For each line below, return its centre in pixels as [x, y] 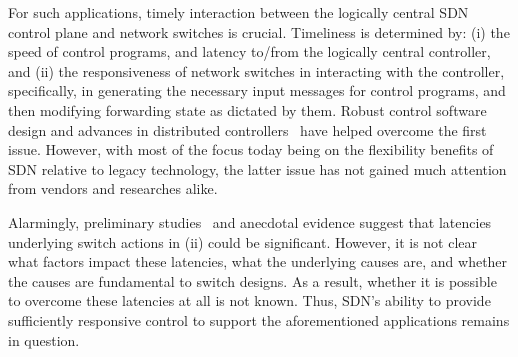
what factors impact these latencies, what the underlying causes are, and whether [258, 261]
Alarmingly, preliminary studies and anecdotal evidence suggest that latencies [250, 221]
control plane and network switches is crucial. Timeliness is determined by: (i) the [259, 31]
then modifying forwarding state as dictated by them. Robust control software [247, 109]
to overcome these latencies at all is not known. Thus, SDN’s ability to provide [249, 300]
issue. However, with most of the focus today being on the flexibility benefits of [251, 149]
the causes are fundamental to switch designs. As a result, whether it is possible [252, 280]
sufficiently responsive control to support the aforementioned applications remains [259, 319]
